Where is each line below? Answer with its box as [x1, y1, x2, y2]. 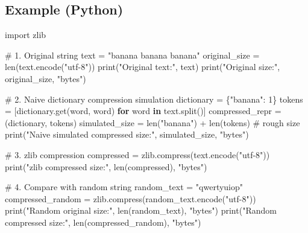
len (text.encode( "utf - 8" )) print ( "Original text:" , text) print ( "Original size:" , [5, 60, 280, 73]
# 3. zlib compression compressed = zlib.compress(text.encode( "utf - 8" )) [5, 148, 270, 161]
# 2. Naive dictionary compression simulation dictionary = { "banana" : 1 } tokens [5, 92, 303, 105]
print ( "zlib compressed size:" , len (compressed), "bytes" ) [5, 160, 207, 173]
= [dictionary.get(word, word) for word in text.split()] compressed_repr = [5, 104, 281, 117]
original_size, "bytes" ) [5, 72, 86, 85]
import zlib [5, 28, 46, 41]
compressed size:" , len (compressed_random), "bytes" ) [5, 215, 201, 228]
